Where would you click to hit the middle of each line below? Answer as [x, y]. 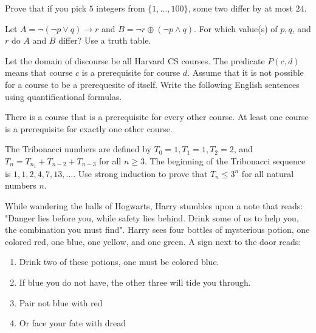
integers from [121, 8]
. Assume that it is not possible [246, 72]
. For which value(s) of [235, 28]
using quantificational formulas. [64, 96]
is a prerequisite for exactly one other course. [89, 128]
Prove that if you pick [46, 8]
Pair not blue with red [61, 302]
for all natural [268, 173]
